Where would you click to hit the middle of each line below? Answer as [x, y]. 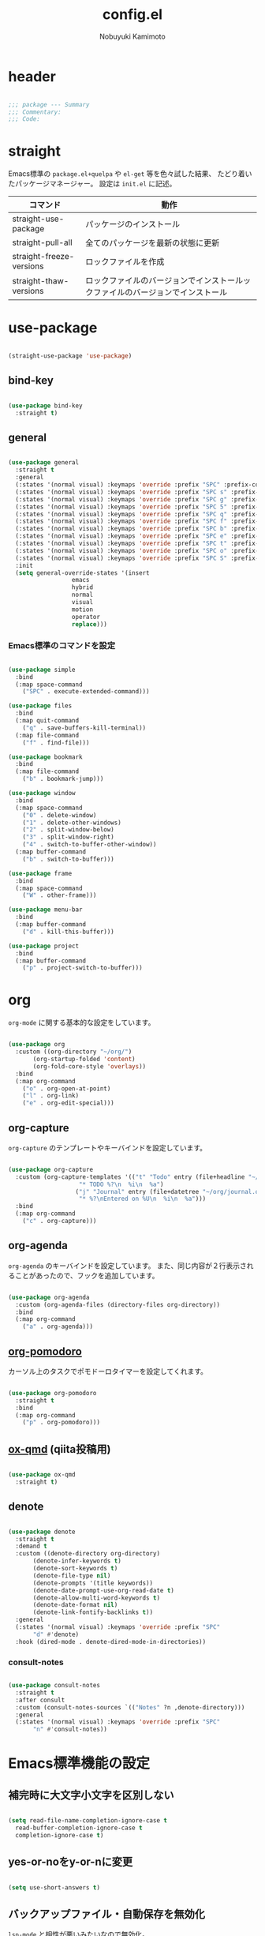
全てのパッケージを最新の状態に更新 [153, 243]
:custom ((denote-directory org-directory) [88, 1554]
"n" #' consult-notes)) [70, 1730]
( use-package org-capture [50, 1169]
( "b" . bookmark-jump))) [63, 779]
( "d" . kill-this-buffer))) [68, 932]
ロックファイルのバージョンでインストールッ [168, 280]
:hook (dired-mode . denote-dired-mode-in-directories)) [111, 1641]
